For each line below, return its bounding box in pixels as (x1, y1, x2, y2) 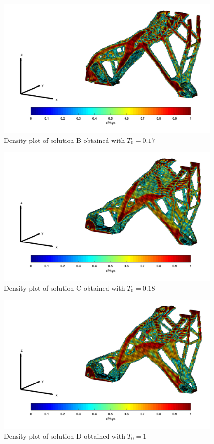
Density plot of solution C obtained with (4, 283, 125, 293)
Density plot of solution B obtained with (4, 135, 125, 145)
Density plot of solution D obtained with (4, 430, 125, 441)
